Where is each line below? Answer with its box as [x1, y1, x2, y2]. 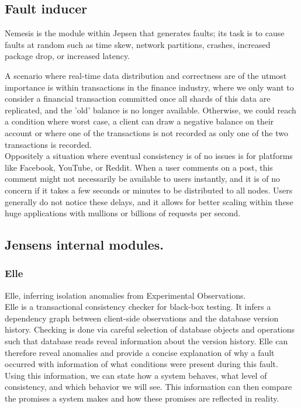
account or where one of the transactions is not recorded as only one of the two [5, 126, 289, 139]
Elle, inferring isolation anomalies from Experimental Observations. [5, 289, 246, 301]
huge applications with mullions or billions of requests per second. [5, 207, 241, 219]
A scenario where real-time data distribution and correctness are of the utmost [5, 69, 287, 81]
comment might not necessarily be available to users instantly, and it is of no [5, 172, 281, 185]
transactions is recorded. [5, 138, 92, 150]
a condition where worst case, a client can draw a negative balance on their [5, 115, 274, 127]
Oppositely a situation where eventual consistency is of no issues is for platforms [5, 150, 293, 162]
